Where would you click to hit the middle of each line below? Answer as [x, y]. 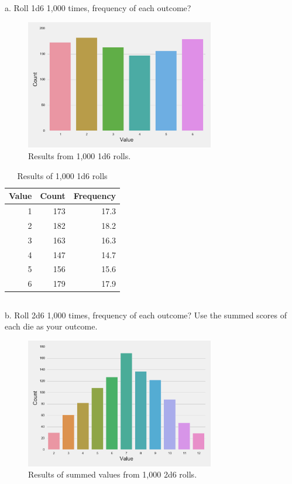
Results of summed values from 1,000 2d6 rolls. [113, 474]
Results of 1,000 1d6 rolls [62, 175]
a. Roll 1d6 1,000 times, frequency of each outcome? [98, 8]
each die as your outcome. [51, 326]
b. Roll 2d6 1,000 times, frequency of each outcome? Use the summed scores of [146, 315]
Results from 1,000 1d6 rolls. [80, 156]
